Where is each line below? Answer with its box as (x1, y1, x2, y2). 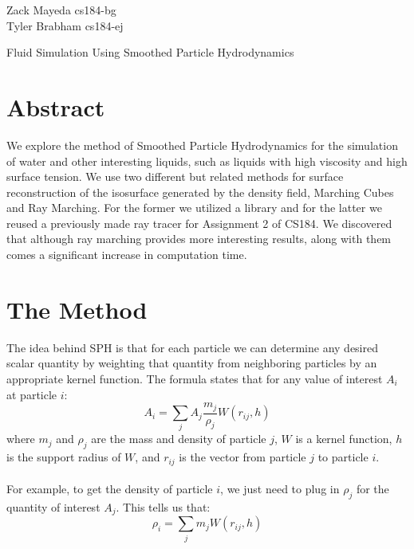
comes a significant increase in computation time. (6, 246, 247, 263)
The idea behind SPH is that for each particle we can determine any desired (6, 339, 378, 355)
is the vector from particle (179, 449, 306, 465)
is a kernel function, (295, 430, 392, 447)
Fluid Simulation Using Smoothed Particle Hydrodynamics (6, 44, 294, 61)
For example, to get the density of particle (6, 480, 213, 497)
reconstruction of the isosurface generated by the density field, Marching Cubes (6, 183, 394, 200)
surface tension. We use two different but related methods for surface (6, 168, 344, 185)
